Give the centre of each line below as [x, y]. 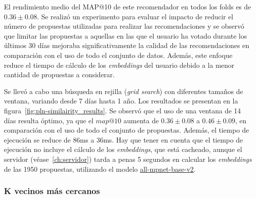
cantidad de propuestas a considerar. [59, 74]
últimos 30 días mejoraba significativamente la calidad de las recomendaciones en [127, 45]
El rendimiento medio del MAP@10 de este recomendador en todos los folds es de [128, 6]
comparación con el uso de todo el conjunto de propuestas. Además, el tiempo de [127, 130]
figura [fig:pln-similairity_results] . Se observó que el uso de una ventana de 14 [123, 110]
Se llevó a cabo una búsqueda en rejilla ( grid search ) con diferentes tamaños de [124, 91]
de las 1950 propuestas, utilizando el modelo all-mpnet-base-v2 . [100, 169]
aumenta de [141, 120]
